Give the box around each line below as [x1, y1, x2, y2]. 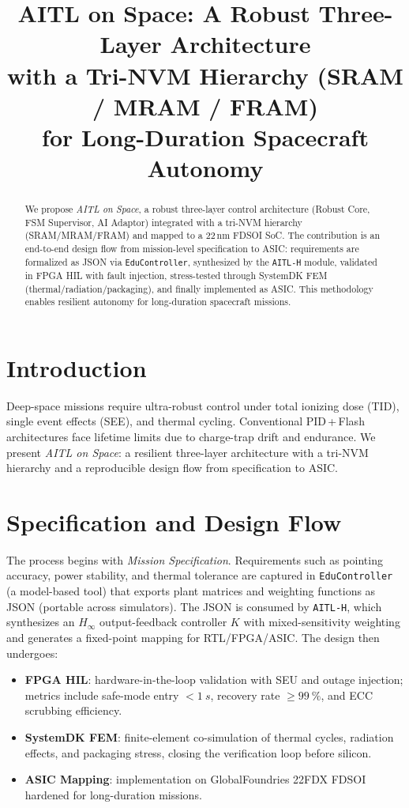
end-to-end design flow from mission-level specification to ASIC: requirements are [24, 242, 359, 255]
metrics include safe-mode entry [24, 686, 179, 703]
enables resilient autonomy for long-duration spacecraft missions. [24, 295, 291, 308]
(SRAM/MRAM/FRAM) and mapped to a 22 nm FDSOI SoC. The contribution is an [24, 228, 381, 242]
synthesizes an [6, 614, 75, 630]
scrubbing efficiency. [24, 702, 122, 719]
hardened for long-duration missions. [24, 786, 202, 802]
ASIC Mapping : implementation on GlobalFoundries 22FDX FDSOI [24, 771, 366, 787]
